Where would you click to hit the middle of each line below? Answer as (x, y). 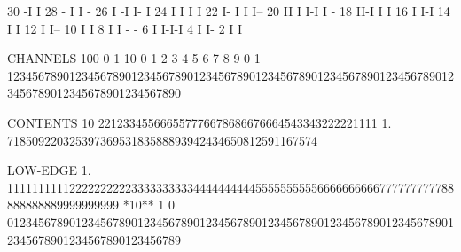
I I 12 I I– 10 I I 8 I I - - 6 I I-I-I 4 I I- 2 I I (125, 28)
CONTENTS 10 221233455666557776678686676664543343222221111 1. (199, 122)
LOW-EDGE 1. (49, 170)
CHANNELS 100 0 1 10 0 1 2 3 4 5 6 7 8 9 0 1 (134, 58)
